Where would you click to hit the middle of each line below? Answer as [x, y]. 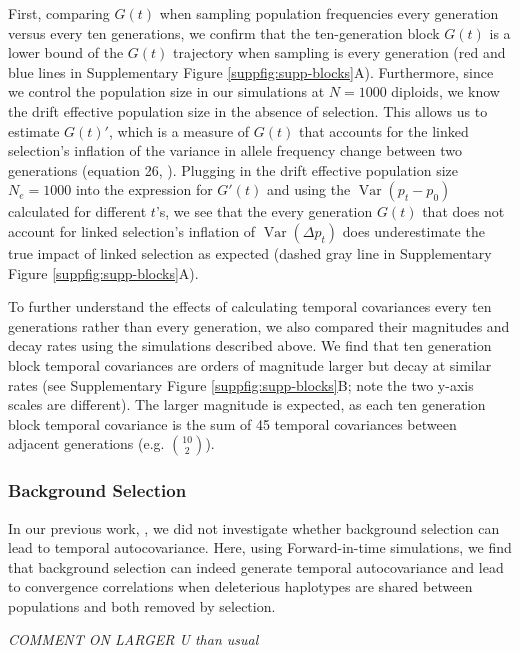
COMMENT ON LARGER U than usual [133, 639]
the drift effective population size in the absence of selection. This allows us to [248, 110]
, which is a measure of [179, 130]
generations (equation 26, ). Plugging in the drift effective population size [233, 169]
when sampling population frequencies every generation [329, 13]
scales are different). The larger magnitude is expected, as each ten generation [247, 404]
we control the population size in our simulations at [166, 91]
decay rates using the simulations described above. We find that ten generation [250, 345]
